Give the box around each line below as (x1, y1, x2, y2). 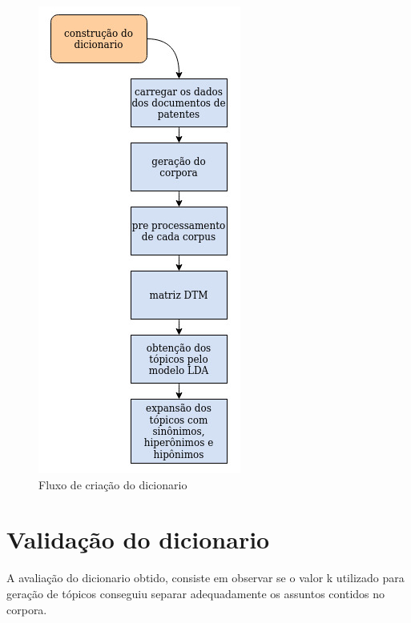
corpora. (6, 601, 47, 617)
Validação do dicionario (6, 523, 270, 556)
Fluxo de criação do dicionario (38, 476, 187, 492)
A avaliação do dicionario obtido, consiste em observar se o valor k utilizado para (6, 569, 405, 586)
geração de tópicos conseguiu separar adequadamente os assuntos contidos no (6, 585, 385, 601)
